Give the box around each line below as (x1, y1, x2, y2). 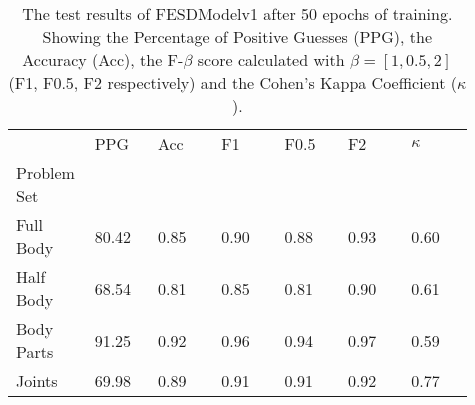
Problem (16, 161, 75, 184)
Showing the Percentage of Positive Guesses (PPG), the (42, 25, 433, 48)
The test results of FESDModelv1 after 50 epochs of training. (22, 2, 453, 25)
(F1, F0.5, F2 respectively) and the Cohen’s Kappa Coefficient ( (8, 71, 457, 94)
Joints (16, 369, 58, 392)
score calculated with (197, 48, 345, 71)
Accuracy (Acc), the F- (22, 48, 184, 71)
